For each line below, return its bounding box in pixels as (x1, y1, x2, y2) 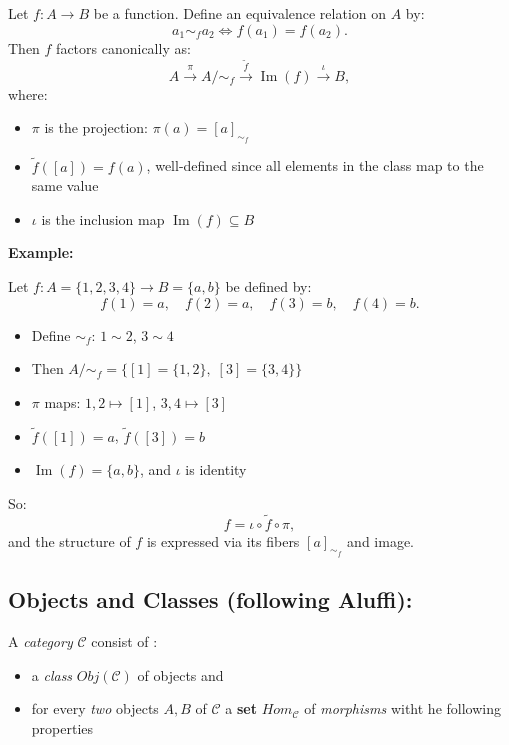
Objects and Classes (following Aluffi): (8, 584, 413, 615)
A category (8, 630, 73, 651)
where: (8, 83, 48, 104)
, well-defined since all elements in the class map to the (146, 155, 484, 176)
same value (31, 175, 99, 196)
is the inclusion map (41, 208, 165, 229)
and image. (347, 530, 415, 551)
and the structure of (8, 530, 131, 551)
